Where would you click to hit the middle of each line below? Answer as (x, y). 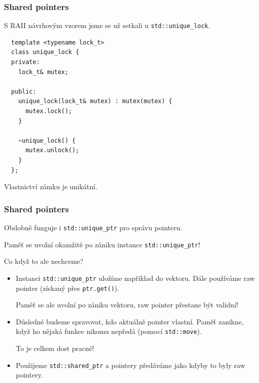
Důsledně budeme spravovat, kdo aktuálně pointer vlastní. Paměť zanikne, (130, 321)
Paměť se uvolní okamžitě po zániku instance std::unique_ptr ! (102, 244)
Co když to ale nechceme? (44, 261)
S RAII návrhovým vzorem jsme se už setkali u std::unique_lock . (107, 25)
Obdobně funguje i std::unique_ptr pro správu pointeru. (93, 227)
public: (24, 91)
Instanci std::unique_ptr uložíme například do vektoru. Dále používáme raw (135, 278)
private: (25, 62)
